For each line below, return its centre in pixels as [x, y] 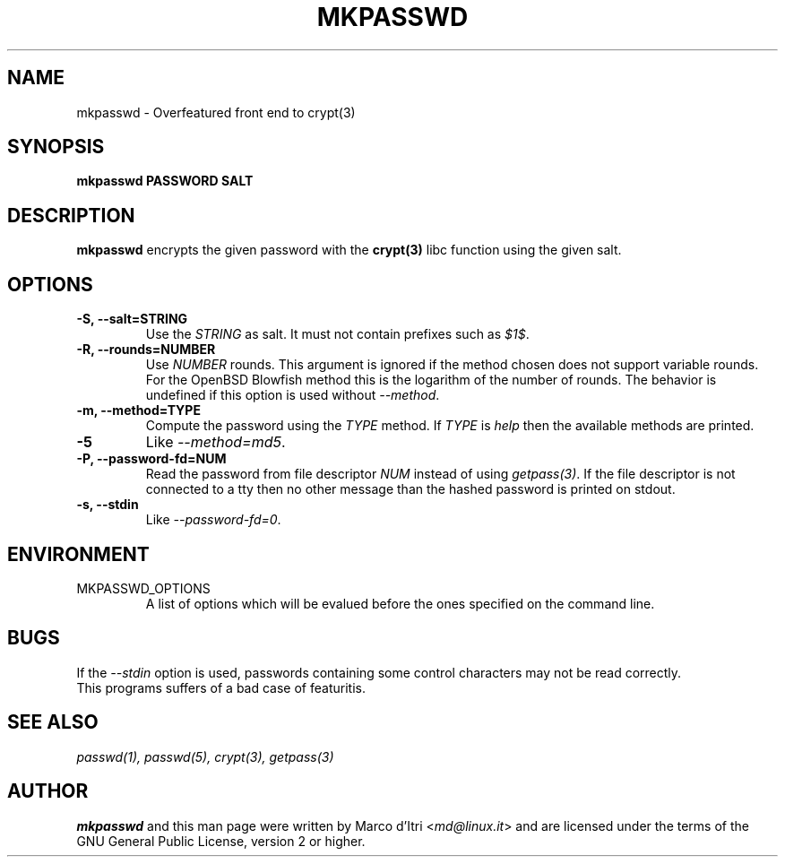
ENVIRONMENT [78, 554]
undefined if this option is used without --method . [293, 395]
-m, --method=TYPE [138, 410]
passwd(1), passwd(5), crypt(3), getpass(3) [205, 756]
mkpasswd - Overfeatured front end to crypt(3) [216, 112]
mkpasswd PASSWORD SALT [165, 181]
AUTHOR [48, 791]
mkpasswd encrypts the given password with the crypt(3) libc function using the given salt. [349, 250]
